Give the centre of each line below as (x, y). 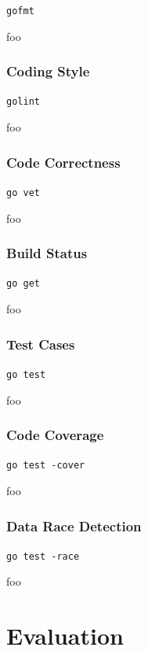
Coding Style (48, 71)
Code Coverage (55, 435)
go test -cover (46, 466)
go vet (23, 192)
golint (23, 102)
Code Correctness (63, 162)
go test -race (43, 556)
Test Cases (41, 344)
